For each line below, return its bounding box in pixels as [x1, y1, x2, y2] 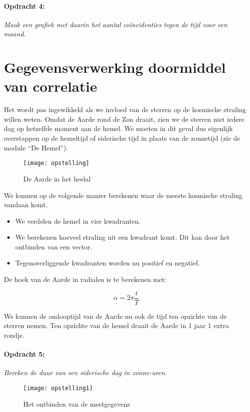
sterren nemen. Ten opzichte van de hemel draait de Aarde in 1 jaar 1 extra [4, 320, 229, 330]
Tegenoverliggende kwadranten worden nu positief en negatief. [15, 258, 200, 268]
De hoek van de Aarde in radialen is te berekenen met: [4, 274, 167, 284]
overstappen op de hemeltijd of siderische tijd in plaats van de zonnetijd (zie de [4, 133, 240, 143]
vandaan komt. [4, 199, 48, 210]
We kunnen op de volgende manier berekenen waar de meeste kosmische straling [4, 190, 243, 200]
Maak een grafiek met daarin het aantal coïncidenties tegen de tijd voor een [4, 19, 228, 29]
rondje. [4, 330, 25, 340]
